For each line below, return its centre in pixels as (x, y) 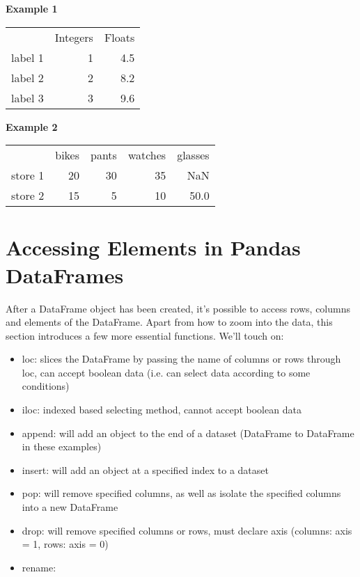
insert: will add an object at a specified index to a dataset (145, 469)
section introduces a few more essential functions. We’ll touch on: (145, 335)
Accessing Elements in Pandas (153, 247)
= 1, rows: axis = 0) (65, 544)
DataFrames (65, 275)
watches (147, 155)
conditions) (46, 386)
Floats (119, 37)
